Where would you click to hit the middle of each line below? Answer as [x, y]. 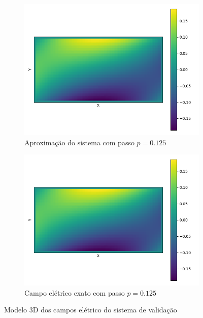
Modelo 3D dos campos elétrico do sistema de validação [91, 310]
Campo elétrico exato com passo [75, 292]
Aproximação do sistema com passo [79, 142]
